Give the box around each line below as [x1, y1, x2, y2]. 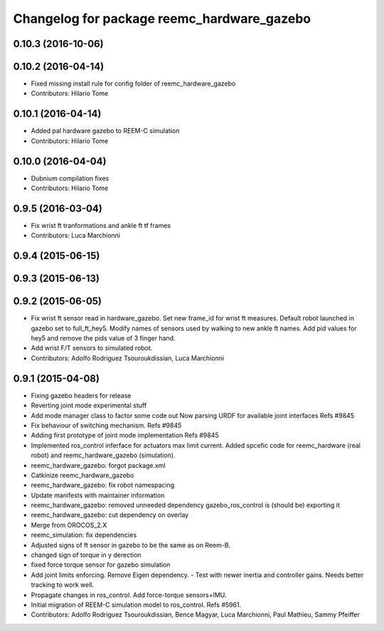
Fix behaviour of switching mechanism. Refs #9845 [31, 421, 182, 429]
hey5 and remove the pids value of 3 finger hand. [31, 334, 176, 343]
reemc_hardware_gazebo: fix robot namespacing [31, 481, 175, 489]
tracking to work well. [31, 580, 95, 589]
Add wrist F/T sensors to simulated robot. [31, 344, 153, 353]
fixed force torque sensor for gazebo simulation [31, 560, 171, 569]
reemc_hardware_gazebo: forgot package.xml [31, 461, 166, 469]
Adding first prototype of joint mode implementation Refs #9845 [31, 431, 220, 439]
